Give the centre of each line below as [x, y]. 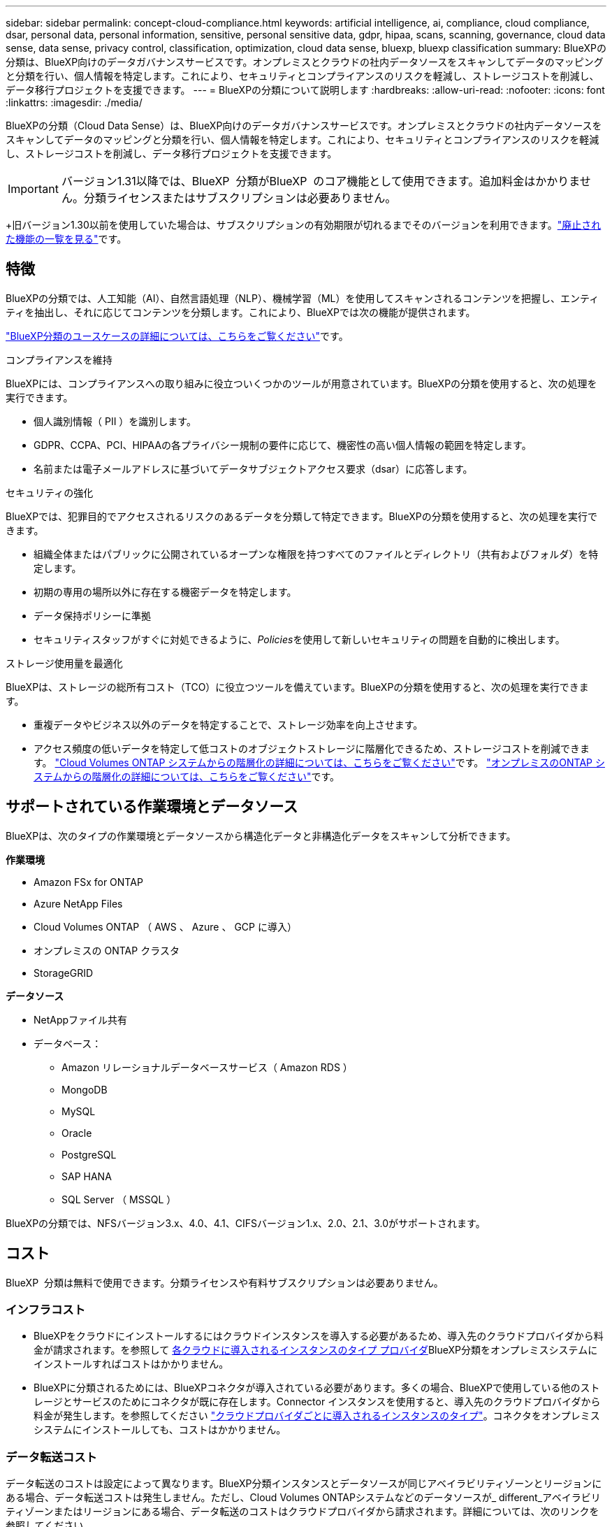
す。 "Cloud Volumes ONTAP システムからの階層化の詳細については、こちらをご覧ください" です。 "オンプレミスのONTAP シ [319, 762]
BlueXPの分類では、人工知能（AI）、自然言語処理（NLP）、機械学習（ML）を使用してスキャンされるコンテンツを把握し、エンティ [303, 298]
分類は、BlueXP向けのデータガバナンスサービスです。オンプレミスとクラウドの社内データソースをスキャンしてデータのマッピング [305, 62]
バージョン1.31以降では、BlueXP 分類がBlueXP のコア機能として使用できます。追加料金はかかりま [320, 181]
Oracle [77, 1133]
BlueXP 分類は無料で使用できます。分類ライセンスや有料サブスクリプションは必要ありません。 [225, 1282]
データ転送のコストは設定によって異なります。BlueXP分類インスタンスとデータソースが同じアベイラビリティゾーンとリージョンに [304, 1484]
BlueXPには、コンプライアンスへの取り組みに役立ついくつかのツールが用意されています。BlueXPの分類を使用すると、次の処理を [301, 383]
